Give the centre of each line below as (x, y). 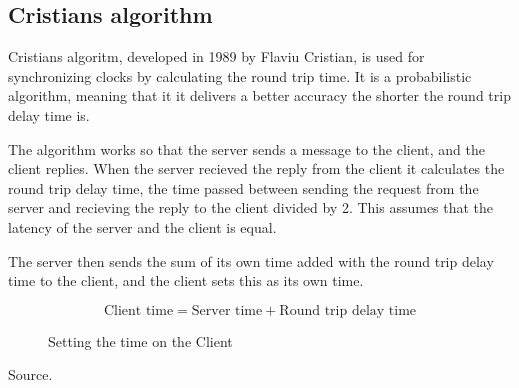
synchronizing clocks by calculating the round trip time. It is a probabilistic (240, 75)
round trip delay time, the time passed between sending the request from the (243, 187)
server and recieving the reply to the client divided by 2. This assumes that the (251, 207)
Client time (138, 310)
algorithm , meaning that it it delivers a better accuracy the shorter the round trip (259, 95)
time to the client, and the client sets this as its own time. (186, 280)
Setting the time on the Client (140, 340)
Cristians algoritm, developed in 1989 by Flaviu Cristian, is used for (216, 56)
